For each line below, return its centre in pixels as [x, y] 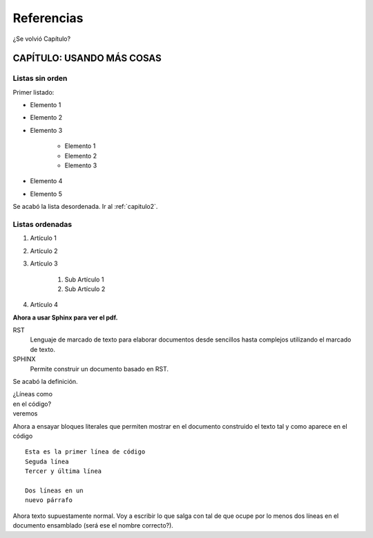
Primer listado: [34, 92]
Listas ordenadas [42, 224]
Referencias [48, 18]
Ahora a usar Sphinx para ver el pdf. [65, 317]
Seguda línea [47, 461]
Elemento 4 [46, 181]
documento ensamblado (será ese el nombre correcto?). [93, 526]
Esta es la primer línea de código [85, 452]
